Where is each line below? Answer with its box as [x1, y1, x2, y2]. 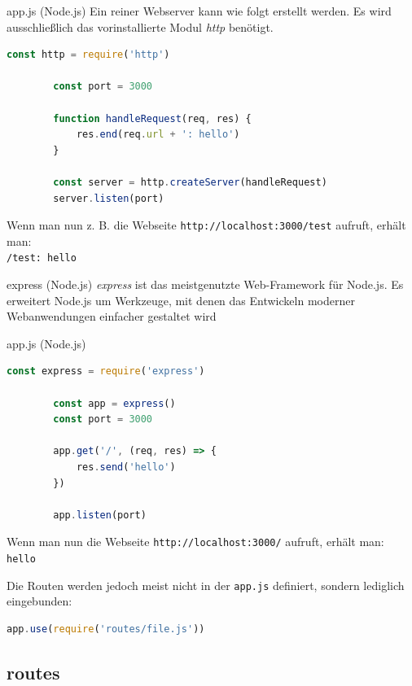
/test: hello [7, 252, 77, 264]
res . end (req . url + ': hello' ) [76, 129, 240, 141]
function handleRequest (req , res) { [53, 112, 252, 125]
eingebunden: [7, 592, 72, 610]
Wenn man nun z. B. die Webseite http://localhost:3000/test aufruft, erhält [7, 216, 406, 234]
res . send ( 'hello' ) [76, 461, 176, 473]
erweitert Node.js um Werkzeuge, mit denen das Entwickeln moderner [7, 291, 355, 308]
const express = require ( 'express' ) [7, 365, 205, 378]
